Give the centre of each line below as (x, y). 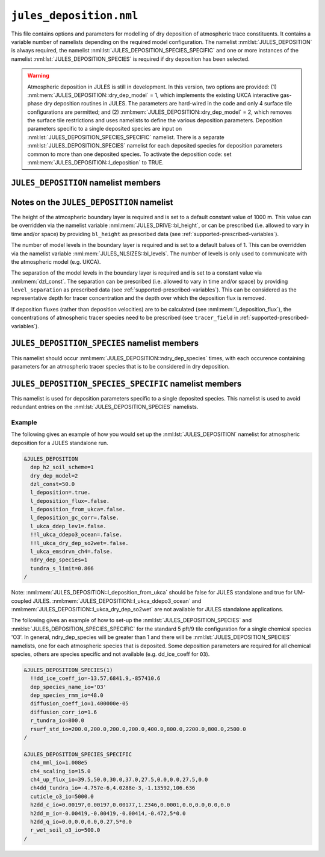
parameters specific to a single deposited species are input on (105, 129)
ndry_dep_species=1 (59, 560)
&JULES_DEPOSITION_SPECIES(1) (68, 670)
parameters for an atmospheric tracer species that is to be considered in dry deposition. (120, 366)
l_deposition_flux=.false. (70, 501)
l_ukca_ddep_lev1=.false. (68, 526)
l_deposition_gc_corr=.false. (75, 518)
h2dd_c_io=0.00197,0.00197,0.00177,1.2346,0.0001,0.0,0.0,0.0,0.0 (130, 805)
